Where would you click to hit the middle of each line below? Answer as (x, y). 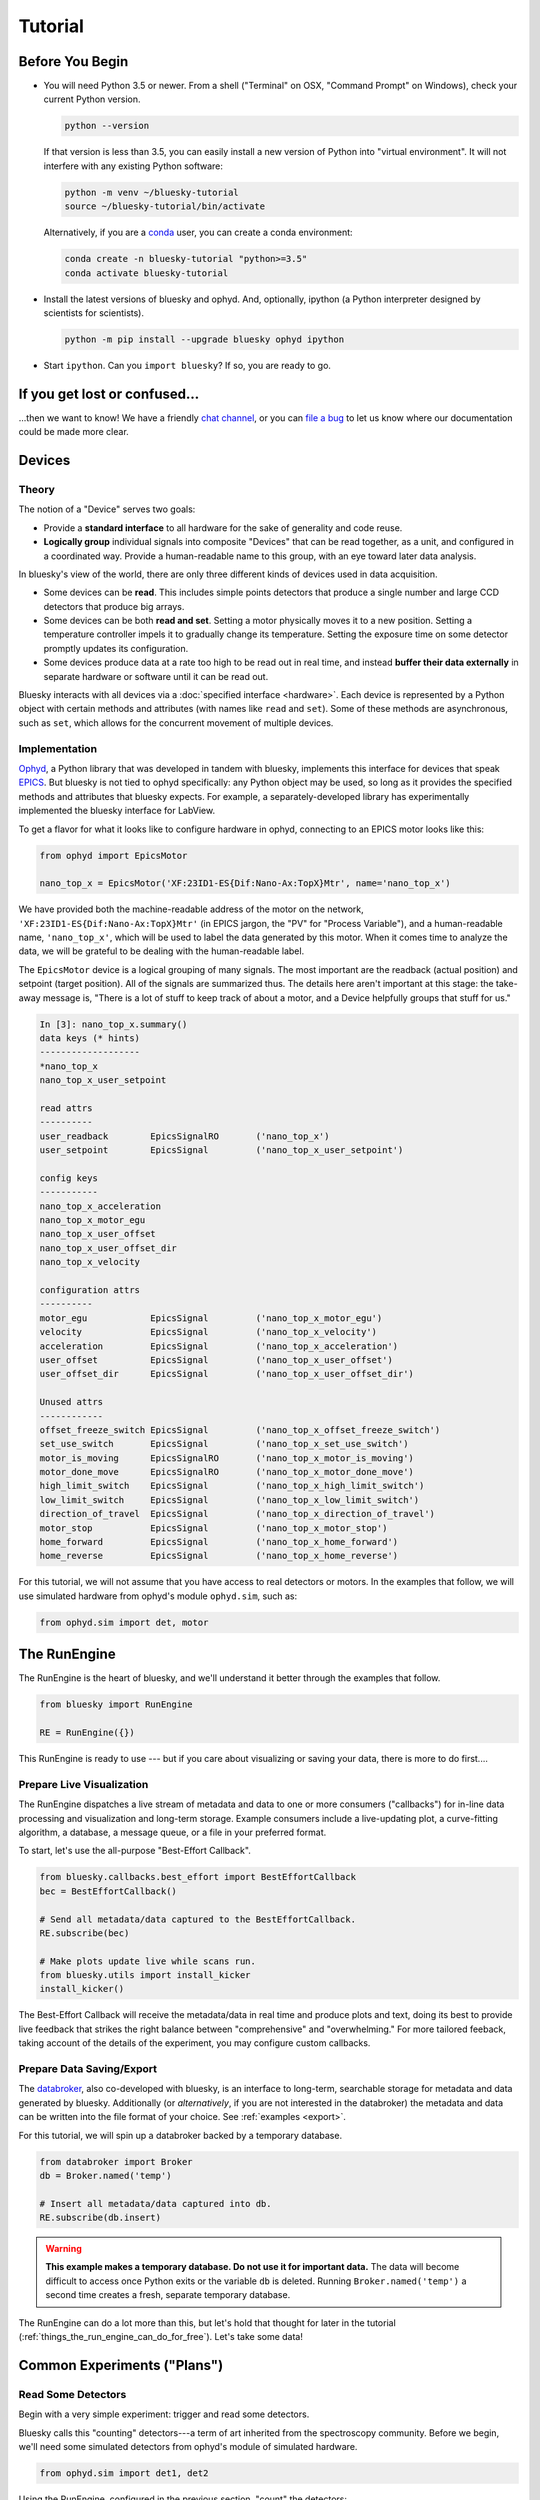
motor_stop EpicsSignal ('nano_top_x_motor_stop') (213, 1528)
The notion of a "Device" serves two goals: (107, 509)
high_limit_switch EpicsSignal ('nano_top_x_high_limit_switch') (232, 1486)
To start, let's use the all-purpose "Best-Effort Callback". (135, 1851)
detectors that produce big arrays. (114, 606)
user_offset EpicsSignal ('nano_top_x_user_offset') (216, 1359)
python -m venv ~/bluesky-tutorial (151, 192)
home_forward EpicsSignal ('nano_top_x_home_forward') (219, 1542)
